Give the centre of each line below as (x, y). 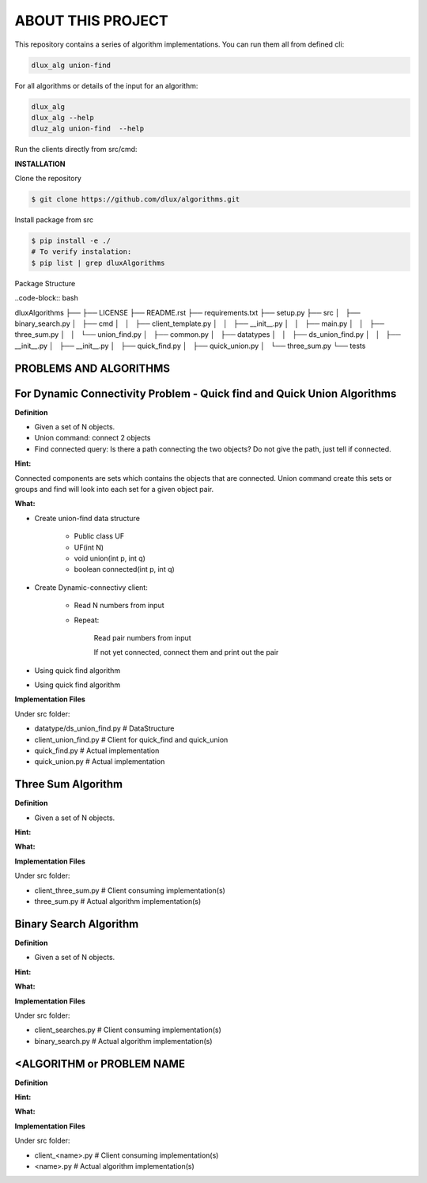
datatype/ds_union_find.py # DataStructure (104, 728)
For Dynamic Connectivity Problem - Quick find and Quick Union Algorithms (206, 393)
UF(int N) (89, 547)
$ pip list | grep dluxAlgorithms (98, 263)
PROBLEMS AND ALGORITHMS (92, 368)
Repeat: (87, 620)
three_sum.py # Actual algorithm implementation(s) (118, 901)
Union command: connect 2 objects (93, 438)
